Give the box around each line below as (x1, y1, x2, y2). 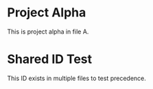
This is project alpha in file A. (7, 27, 89, 36)
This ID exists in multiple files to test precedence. (7, 74, 146, 82)
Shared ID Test (7, 51, 93, 67)
